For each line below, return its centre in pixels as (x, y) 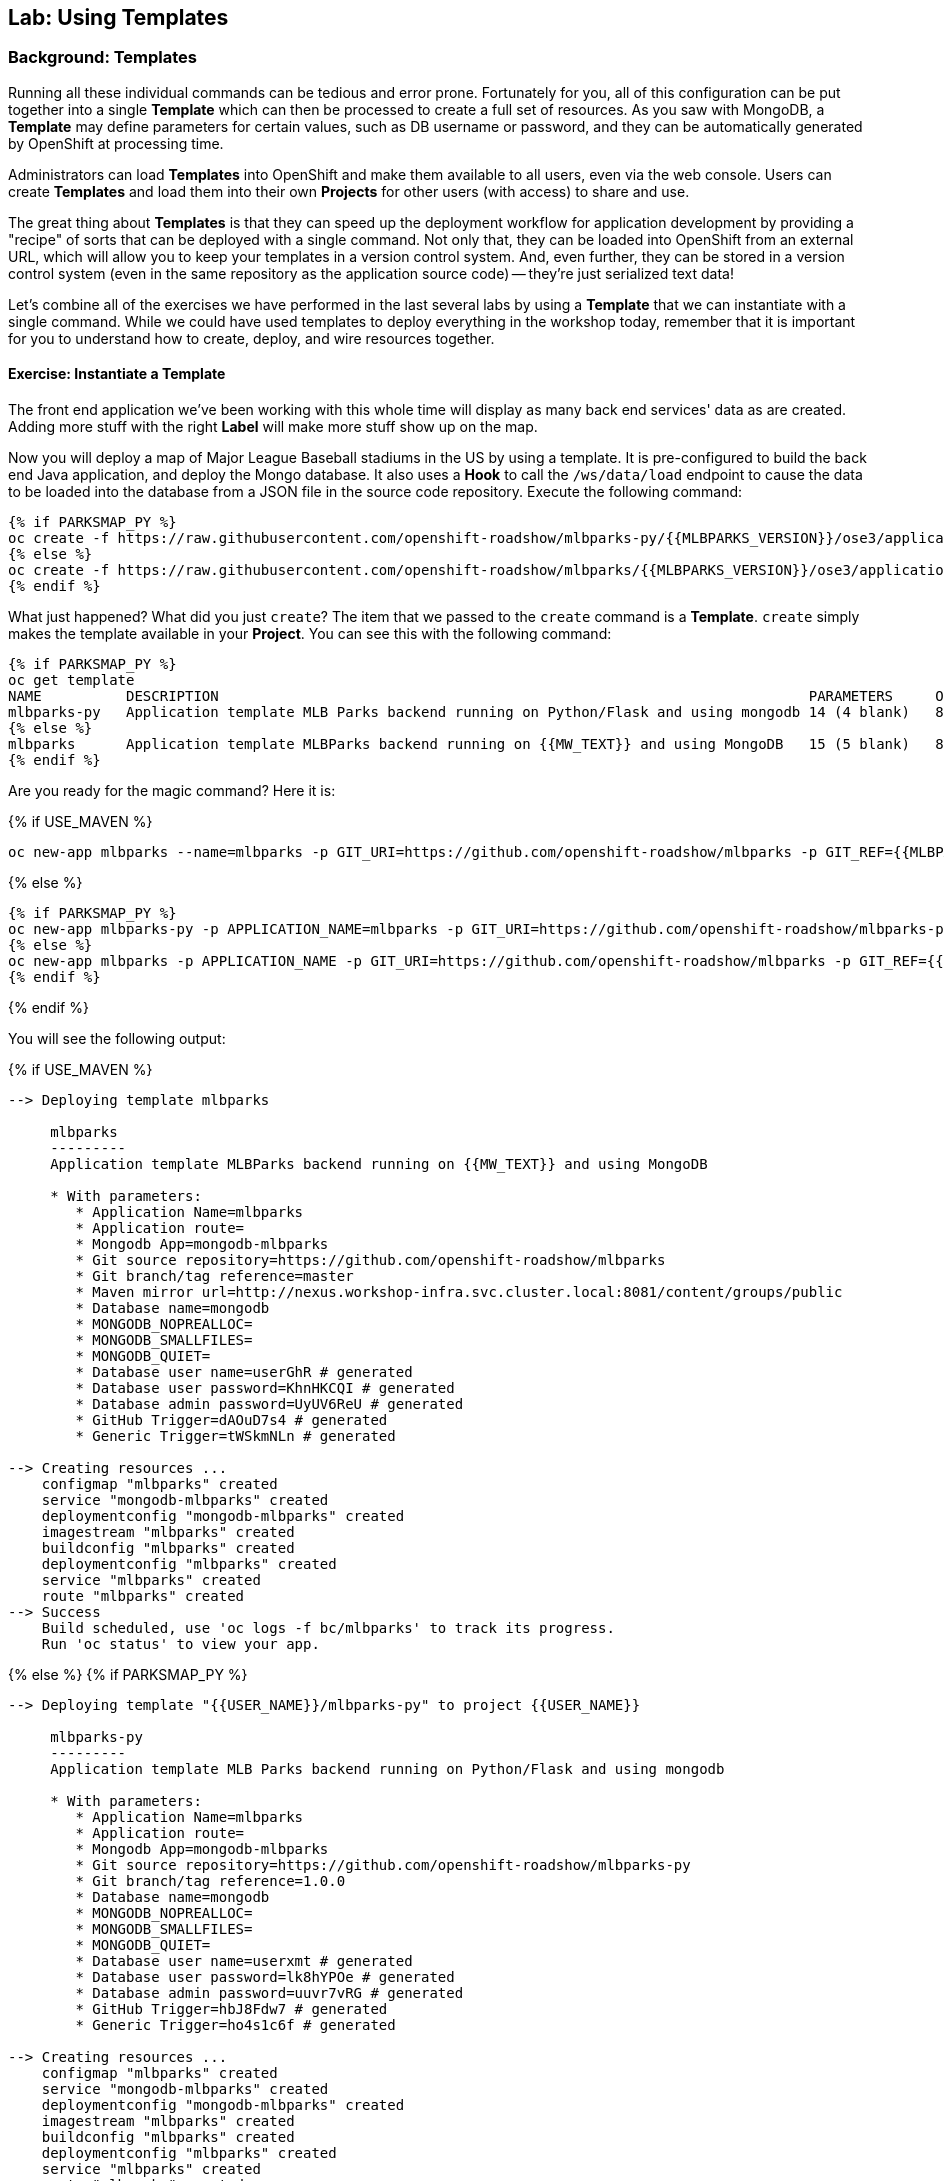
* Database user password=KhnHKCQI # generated (265, 1388)
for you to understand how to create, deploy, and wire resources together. (251, 338)
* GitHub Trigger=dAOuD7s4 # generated (231, 1420)
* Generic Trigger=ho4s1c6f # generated (235, 2025)
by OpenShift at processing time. (116, 143)
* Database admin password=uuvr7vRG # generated (269, 1993)
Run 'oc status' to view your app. (180, 1644)
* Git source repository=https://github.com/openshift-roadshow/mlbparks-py (383, 1865)
